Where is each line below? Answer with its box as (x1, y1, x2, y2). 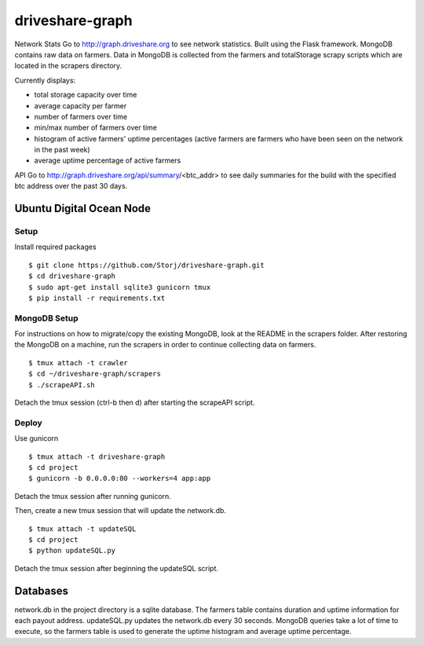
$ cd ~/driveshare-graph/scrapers (28, 369, 161, 379)
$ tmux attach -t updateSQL (28, 524, 137, 533)
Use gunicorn (14, 434, 59, 443)
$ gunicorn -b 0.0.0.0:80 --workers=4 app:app (28, 474, 211, 483)
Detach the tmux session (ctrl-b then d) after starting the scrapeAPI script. (14, 398, 255, 408)
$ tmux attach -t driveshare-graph (28, 452, 166, 461)
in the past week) (34, 145, 90, 155)
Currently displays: (14, 75, 76, 85)
